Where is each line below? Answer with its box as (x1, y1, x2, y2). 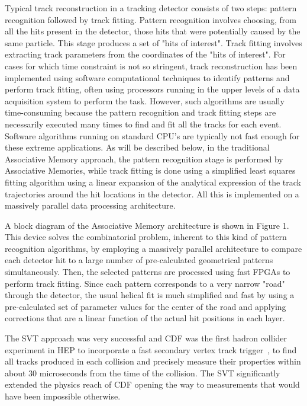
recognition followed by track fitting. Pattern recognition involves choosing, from (5, 13, 296, 25)
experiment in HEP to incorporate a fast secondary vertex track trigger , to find (5, 343, 297, 356)
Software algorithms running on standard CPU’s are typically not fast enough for (5, 129, 300, 142)
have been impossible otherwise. (5, 390, 121, 402)
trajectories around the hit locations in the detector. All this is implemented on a (5, 187, 299, 200)
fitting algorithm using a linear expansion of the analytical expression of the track (5, 175, 302, 188)
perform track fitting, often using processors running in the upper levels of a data (5, 83, 300, 95)
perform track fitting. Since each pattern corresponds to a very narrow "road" (5, 277, 285, 289)
